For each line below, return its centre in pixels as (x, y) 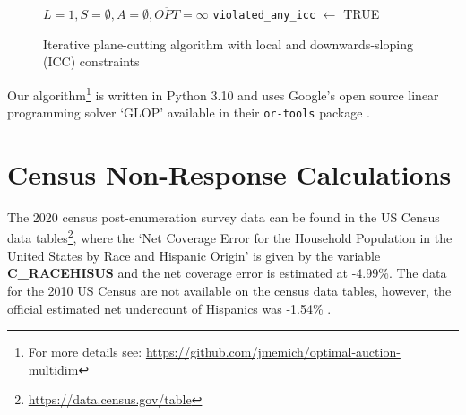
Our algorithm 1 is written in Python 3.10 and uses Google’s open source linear (223, 93)
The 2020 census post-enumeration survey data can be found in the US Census (224, 216)
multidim (53, 369)
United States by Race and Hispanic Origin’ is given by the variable (194, 255)
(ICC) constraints (91, 61)
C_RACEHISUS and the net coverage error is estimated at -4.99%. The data (227, 273)
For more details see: (85, 352)
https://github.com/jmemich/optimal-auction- (273, 352)
